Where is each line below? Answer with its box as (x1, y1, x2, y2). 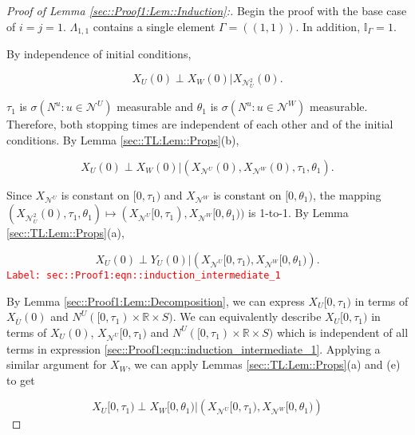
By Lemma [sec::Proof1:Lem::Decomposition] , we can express (6, 292, 305, 309)
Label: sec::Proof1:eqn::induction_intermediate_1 (6, 269, 281, 281)
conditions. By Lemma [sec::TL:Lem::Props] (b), (6, 131, 239, 148)
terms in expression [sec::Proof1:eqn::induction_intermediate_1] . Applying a (6, 340, 381, 357)
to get (6, 371, 35, 388)
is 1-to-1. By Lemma (248, 204, 349, 221)
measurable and (117, 98, 194, 115)
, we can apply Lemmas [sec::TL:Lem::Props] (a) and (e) (127, 356, 401, 373)
